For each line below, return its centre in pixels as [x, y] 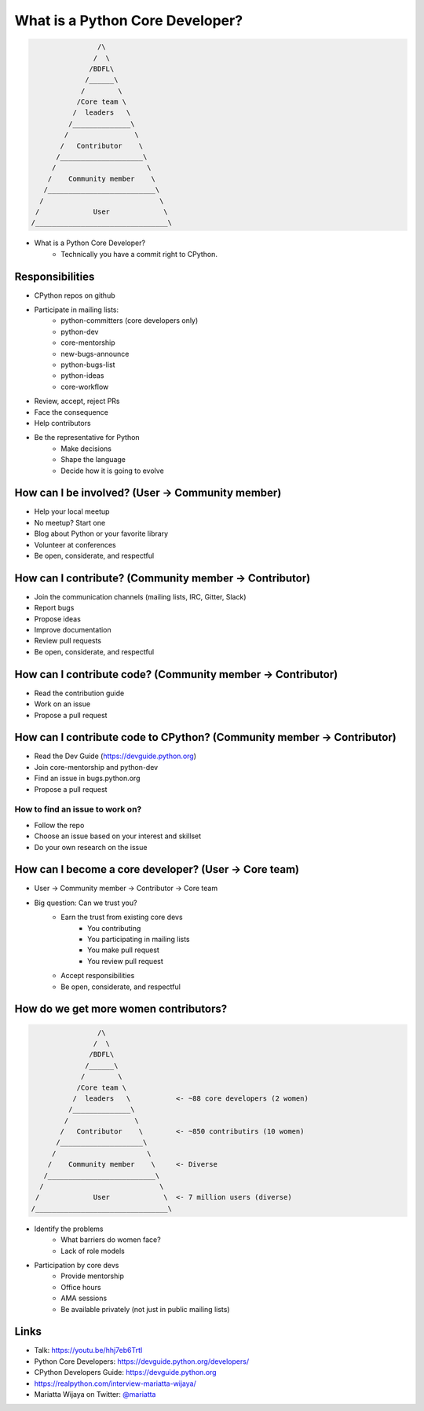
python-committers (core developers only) [130, 321]
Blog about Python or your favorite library [101, 533]
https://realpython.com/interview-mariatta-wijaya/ [115, 1384]
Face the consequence [71, 412]
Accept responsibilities [98, 976]
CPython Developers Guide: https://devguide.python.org [125, 1373]
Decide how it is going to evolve [112, 471]
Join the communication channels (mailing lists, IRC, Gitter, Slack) [140, 596]
